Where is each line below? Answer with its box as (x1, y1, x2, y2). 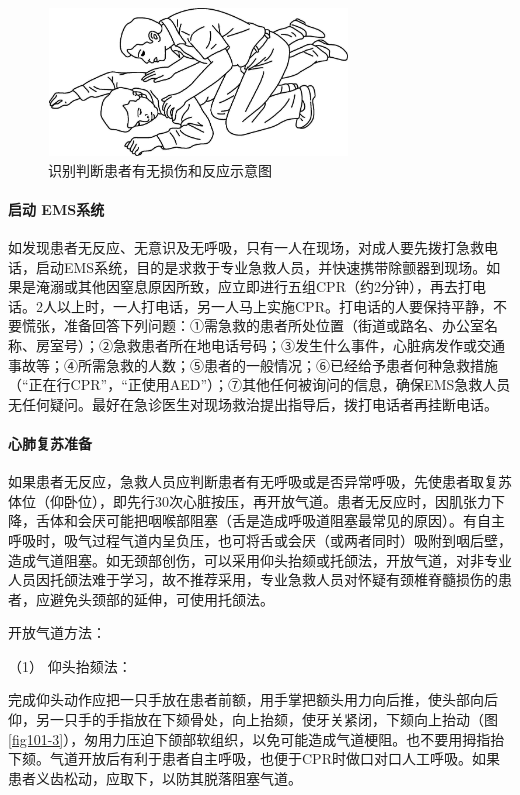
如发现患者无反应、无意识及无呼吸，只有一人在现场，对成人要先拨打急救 (8, 236, 484, 257)
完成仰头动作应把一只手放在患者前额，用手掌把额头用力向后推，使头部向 (8, 689, 484, 710)
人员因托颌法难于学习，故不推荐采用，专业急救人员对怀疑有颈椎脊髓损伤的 (8, 569, 498, 590)
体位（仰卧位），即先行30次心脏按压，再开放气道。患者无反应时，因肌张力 (8, 490, 491, 511)
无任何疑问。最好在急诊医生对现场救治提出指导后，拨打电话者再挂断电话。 (8, 393, 498, 414)
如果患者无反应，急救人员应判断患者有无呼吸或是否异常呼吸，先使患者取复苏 (8, 471, 512, 492)
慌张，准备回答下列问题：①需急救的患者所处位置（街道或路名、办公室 (21, 315, 484, 336)
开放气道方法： (8, 622, 106, 643)
